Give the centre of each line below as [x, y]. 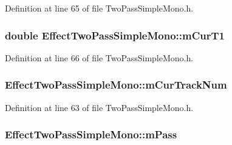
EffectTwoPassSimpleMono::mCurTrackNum [116, 85]
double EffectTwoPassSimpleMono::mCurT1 [115, 35]
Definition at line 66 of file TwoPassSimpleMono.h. [99, 57]
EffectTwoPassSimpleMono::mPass [91, 134]
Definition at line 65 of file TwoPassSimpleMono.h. [99, 8]
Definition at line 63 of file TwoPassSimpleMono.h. [99, 107]
